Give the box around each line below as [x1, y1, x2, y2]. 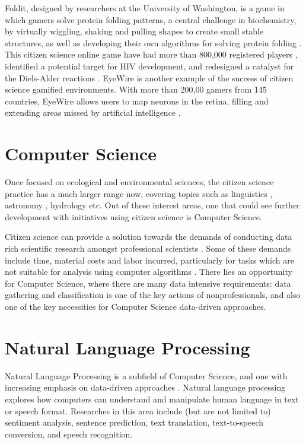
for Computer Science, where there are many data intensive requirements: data [5, 277, 291, 289]
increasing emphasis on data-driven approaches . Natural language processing [5, 381, 286, 394]
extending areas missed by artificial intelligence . [5, 106, 181, 119]
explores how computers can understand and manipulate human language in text [5, 392, 299, 405]
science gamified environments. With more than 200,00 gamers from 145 [5, 83, 267, 96]
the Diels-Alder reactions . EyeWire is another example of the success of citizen [5, 71, 294, 84]
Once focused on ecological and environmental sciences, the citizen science [5, 176, 274, 188]
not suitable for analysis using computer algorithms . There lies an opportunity [5, 265, 292, 278]
